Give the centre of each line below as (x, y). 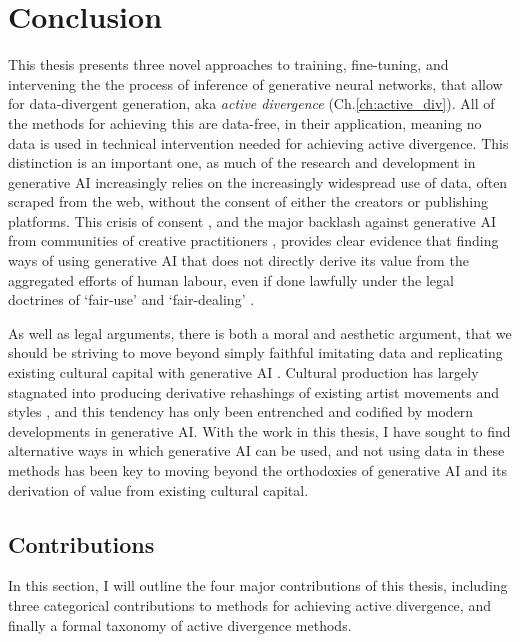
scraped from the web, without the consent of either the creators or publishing (248, 201)
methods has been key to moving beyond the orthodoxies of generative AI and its (257, 470)
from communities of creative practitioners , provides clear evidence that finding (253, 240)
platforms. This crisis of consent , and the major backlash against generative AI (252, 220)
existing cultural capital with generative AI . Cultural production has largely (243, 372)
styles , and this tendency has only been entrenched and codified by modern (241, 411)
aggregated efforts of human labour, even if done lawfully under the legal (231, 279)
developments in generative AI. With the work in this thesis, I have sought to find (259, 430)
